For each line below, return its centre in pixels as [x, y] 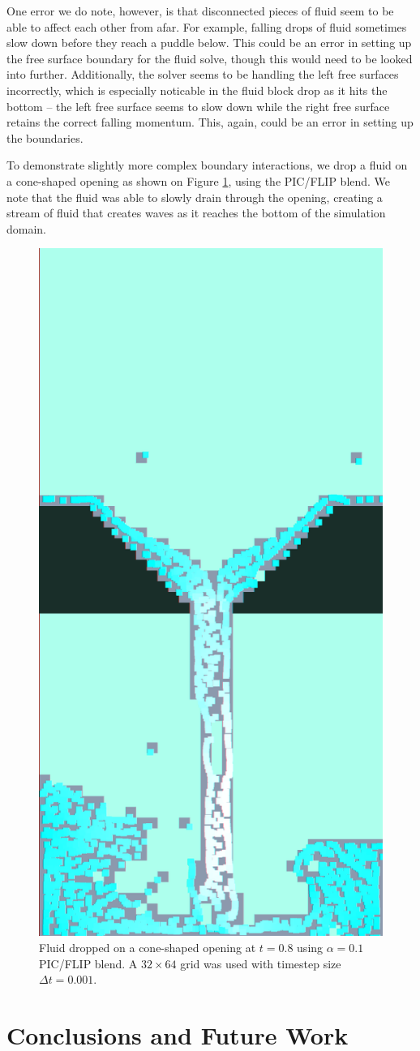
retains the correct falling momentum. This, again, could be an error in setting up [210, 122]
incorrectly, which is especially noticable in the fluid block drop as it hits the [197, 90]
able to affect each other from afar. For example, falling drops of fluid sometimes [207, 26]
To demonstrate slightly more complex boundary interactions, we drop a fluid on [207, 165]
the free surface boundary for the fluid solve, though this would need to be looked [210, 58]
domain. [27, 228]
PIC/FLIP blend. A [88, 963]
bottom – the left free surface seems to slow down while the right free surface [198, 106]
